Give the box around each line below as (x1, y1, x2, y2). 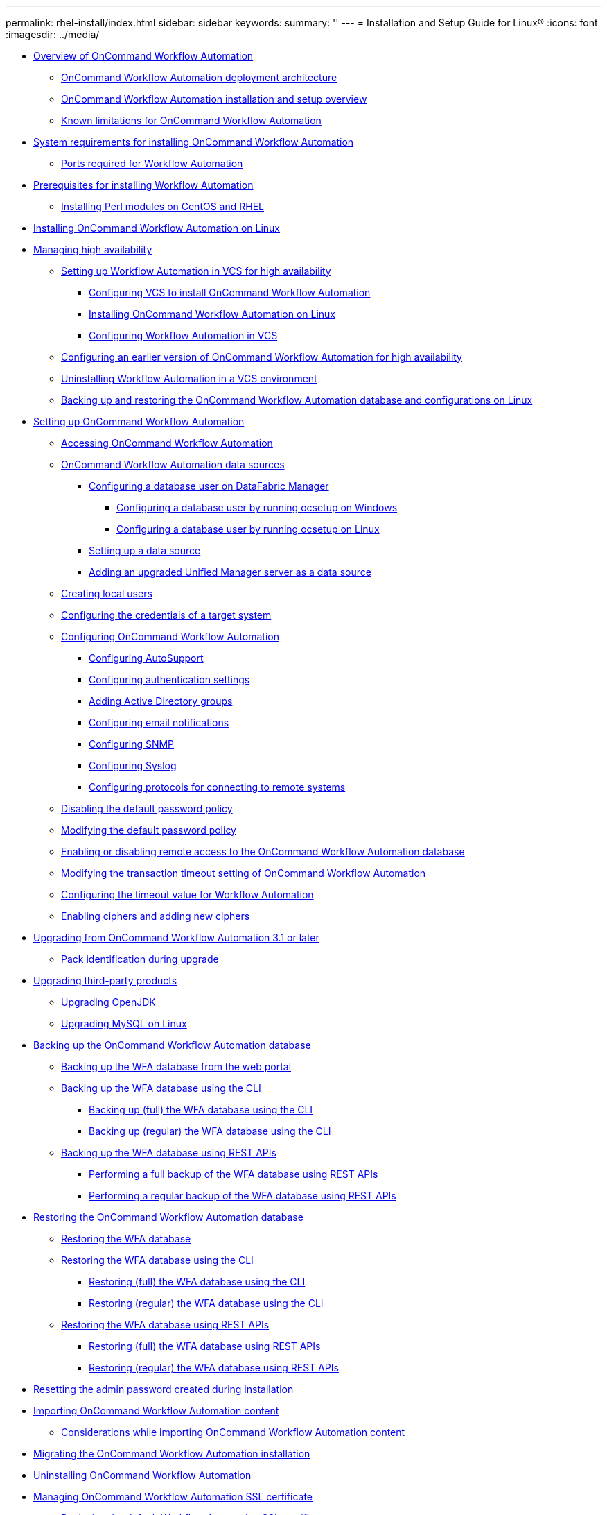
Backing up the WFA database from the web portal (61, 1061, 292, 1072)
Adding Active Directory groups (89, 695, 233, 707)
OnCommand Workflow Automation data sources (61, 459, 285, 470)
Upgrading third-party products (33, 975, 177, 986)
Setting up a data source (89, 545, 201, 556)
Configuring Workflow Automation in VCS (89, 329, 278, 341)
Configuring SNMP (89, 738, 175, 750)
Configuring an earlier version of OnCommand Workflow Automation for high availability (61, 351, 462, 363)
